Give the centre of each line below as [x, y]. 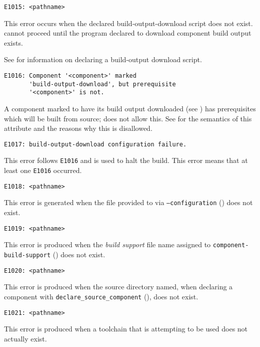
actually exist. [25, 338]
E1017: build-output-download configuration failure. [95, 144]
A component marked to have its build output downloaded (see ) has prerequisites [130, 108]
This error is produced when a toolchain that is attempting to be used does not [126, 329]
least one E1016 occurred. [43, 170]
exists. [13, 42]
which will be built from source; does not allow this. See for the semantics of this [128, 118]
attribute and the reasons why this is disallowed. [78, 128]
